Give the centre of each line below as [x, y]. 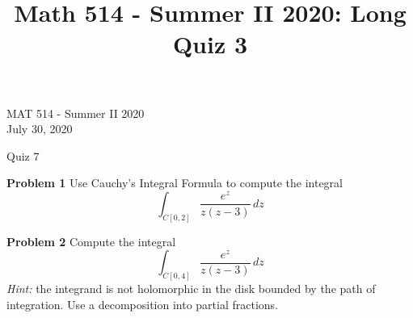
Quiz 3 [210, 44]
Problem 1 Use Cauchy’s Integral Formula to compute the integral [175, 183]
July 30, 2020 [40, 129]
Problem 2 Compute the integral [91, 241]
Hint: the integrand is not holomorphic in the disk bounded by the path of [191, 289]
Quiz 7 [23, 155]
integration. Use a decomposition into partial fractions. [142, 304]
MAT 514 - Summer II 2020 [76, 113]
